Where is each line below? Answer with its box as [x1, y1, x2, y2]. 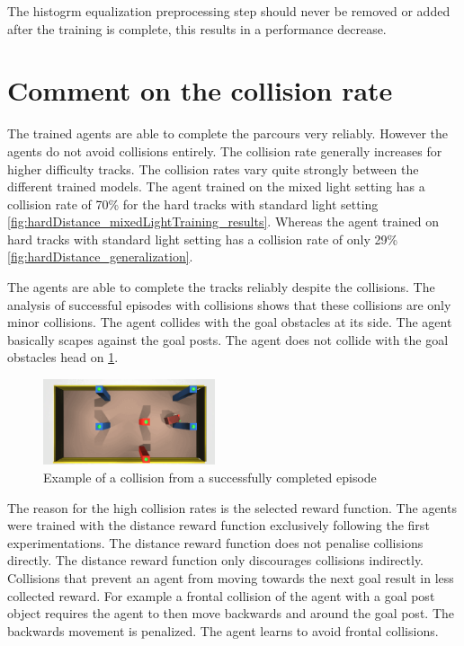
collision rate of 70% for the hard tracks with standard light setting [7, 194, 379, 213]
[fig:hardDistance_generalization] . [7, 247, 193, 266]
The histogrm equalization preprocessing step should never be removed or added [7, 2, 451, 20]
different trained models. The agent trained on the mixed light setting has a [7, 177, 425, 196]
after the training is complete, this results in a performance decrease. [7, 19, 387, 38]
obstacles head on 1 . [7, 348, 119, 367]
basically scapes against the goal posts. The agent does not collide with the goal [7, 330, 449, 349]
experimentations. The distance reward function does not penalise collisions [7, 533, 424, 552]
